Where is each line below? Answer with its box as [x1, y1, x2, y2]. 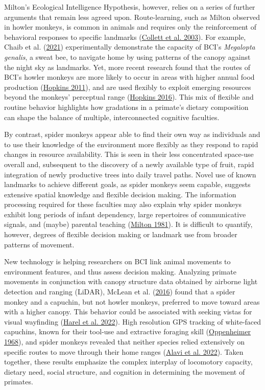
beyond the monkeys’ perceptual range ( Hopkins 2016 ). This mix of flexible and [4, 91, 254, 102]
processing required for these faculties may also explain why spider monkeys [4, 199, 242, 210]
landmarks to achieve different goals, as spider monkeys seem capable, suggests [4, 179, 251, 190]
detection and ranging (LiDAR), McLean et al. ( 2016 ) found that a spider [4, 286, 235, 297]
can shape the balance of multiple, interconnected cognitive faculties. [4, 111, 220, 122]
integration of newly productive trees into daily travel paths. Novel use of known [4, 169, 256, 179]
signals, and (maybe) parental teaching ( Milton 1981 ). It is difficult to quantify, [4, 219, 253, 230]
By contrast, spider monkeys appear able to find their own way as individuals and [4, 129, 260, 140]
